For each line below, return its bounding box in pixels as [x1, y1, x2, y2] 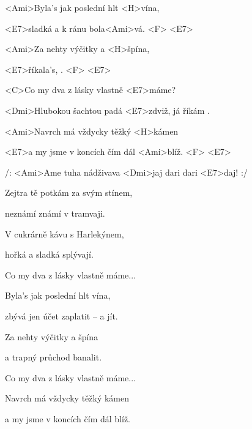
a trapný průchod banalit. [5, 351, 102, 364]
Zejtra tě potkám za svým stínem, [5, 186, 133, 199]
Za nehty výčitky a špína [5, 330, 98, 343]
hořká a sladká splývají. [5, 248, 94, 261]
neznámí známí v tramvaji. [5, 206, 105, 219]
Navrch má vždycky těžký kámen [5, 392, 130, 405]
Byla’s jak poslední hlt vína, [5, 289, 111, 302]
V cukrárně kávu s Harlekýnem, [5, 227, 124, 240]
